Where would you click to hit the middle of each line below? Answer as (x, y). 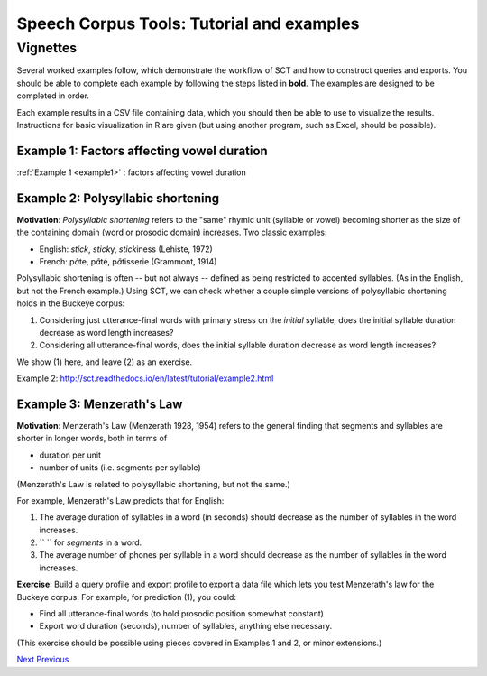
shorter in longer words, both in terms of (92, 439)
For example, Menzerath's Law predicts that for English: (120, 500)
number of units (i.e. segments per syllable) (120, 468)
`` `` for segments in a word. (91, 542)
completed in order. (53, 96)
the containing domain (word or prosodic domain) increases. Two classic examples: (172, 232)
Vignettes (47, 48)
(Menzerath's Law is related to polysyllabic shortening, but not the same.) (153, 484)
